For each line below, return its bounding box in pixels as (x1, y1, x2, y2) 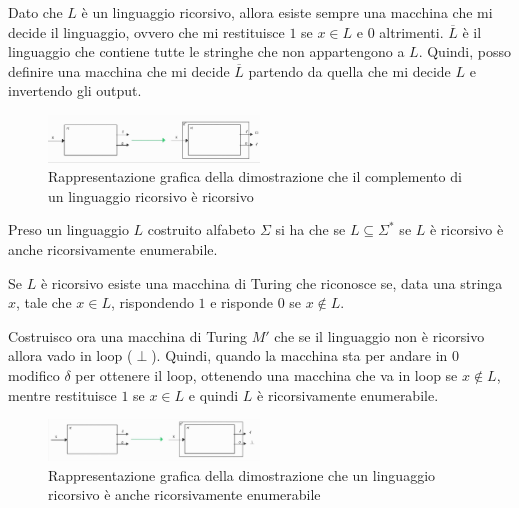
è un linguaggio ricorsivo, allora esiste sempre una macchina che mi (81, 2, 493, 22)
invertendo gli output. (8, 80, 142, 101)
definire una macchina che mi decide (8, 60, 230, 81)
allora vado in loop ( (8, 345, 133, 366)
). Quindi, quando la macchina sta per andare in (151, 345, 448, 366)
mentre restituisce (8, 384, 117, 405)
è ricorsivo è (429, 219, 504, 240)
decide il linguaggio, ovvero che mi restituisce (8, 21, 285, 42)
